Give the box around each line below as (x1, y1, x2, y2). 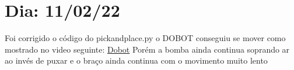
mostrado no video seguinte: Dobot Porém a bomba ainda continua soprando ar (5, 43, 290, 55)
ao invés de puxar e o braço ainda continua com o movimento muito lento (5, 54, 268, 67)
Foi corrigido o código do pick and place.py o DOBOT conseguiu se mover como (5, 32, 286, 44)
